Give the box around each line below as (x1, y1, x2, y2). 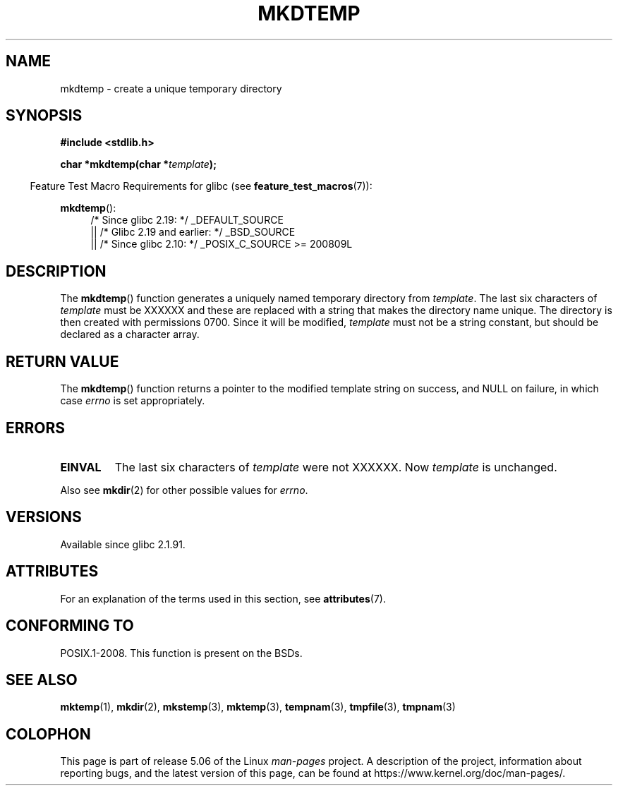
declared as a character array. (60, 328, 200, 341)
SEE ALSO (6, 670, 78, 689)
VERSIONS (6, 508, 82, 526)
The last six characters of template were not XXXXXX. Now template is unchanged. (114, 459, 557, 474)
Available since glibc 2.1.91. (60, 538, 186, 550)
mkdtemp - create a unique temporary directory (60, 82, 282, 95)
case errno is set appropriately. (60, 394, 205, 407)
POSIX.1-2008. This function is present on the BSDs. (60, 646, 303, 659)
